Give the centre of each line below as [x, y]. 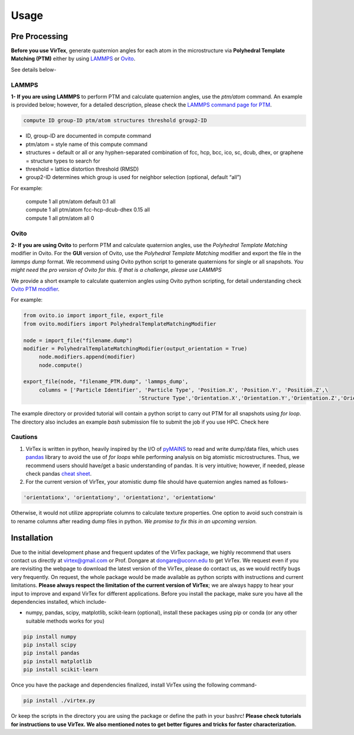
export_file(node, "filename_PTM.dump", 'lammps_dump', [106, 382]
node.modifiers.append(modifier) [87, 357]
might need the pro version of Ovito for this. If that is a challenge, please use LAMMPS [116, 270]
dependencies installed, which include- [59, 601]
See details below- [34, 69]
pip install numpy [50, 636]
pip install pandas [51, 653]
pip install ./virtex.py [59, 701]
